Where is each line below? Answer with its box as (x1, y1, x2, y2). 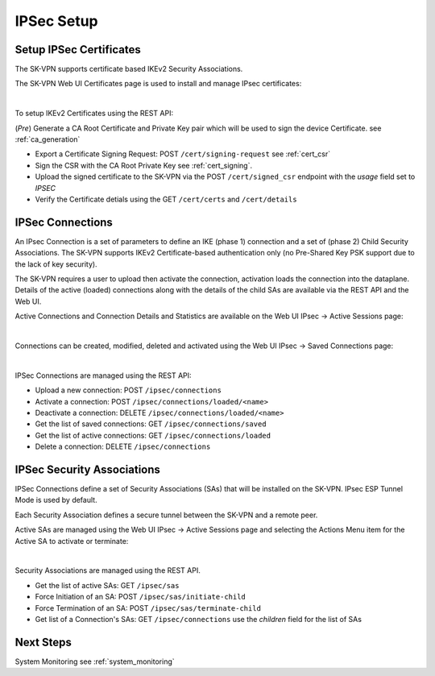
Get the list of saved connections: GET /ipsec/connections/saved (35, 419, 267, 429)
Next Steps (14, 635, 72, 649)
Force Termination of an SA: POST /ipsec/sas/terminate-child (35, 603, 262, 612)
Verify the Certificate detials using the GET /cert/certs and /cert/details (35, 194, 297, 204)
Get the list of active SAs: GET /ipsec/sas (35, 580, 180, 590)
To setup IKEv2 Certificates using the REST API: (14, 109, 173, 118)
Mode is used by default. (14, 496, 97, 505)
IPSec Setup (14, 12, 98, 30)
